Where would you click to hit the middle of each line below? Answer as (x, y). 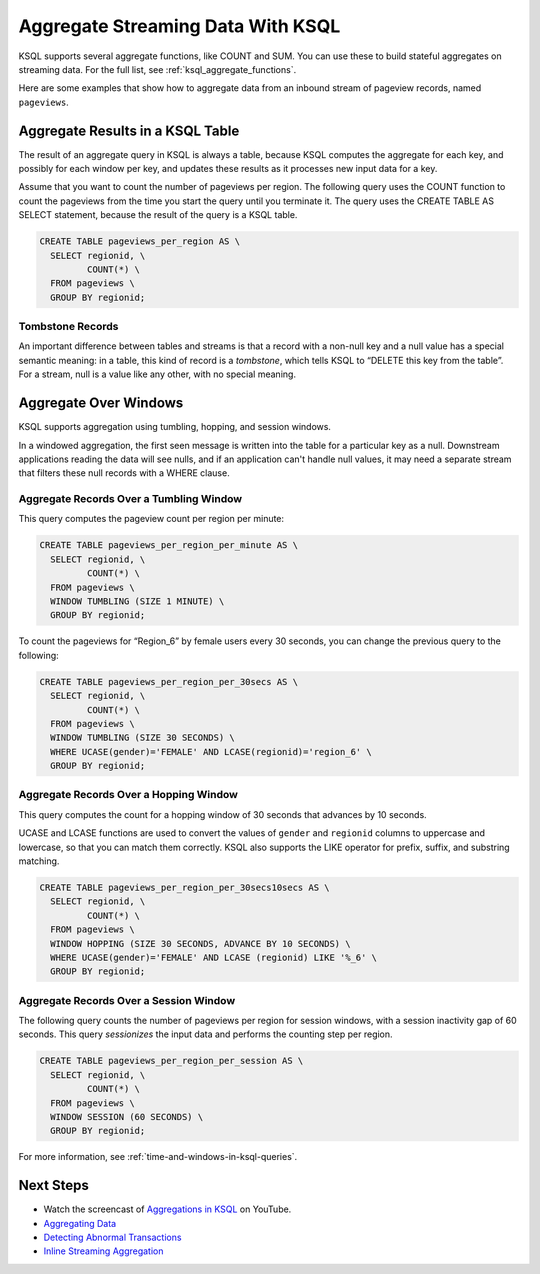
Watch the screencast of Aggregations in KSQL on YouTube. (167, 1209)
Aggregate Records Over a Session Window (127, 1000)
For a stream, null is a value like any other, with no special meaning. (157, 374)
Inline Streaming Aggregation (103, 1251)
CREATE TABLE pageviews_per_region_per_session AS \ (171, 1061)
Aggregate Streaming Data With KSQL (179, 26)
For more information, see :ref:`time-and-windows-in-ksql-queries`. (158, 1157)
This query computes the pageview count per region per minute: (151, 519)
